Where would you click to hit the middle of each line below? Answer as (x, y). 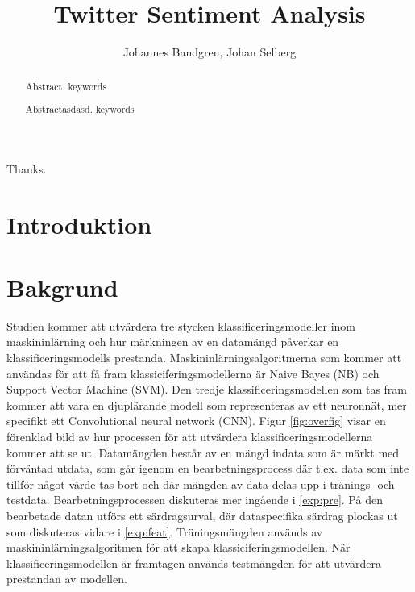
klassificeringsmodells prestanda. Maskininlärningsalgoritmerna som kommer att (204, 357)
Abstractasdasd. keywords (80, 109)
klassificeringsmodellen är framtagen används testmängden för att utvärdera (194, 563)
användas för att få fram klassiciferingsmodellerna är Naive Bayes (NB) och (193, 373)
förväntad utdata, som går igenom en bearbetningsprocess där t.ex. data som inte (208, 468)
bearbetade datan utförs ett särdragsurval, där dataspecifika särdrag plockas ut (202, 515)
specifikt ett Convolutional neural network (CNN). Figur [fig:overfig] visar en (196, 421)
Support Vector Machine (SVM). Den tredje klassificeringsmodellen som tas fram (207, 389)
